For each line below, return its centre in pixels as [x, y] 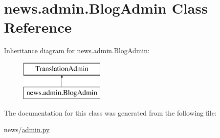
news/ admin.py [27, 129]
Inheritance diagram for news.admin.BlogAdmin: [77, 50]
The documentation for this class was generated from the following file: [110, 113]
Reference [38, 27]
